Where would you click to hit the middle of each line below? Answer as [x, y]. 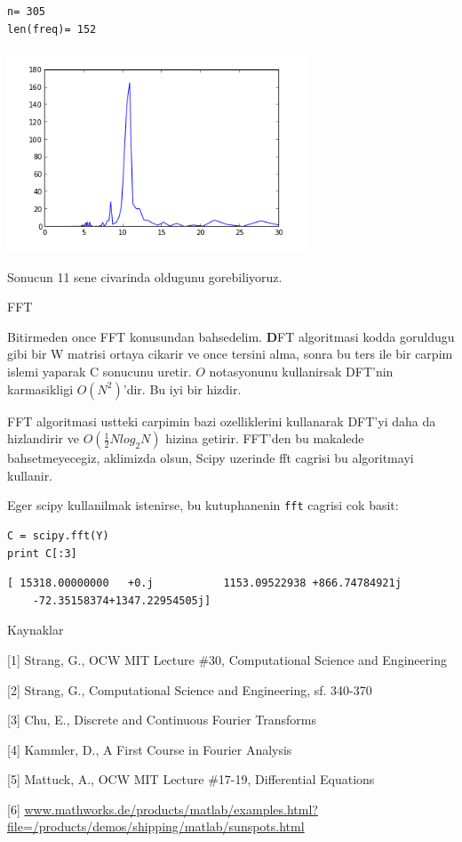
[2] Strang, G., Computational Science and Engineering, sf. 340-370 [190, 689]
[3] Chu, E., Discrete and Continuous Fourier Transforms [162, 720]
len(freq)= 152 [52, 29]
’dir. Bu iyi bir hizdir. [182, 389]
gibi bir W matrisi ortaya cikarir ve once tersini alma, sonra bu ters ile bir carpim [230, 354]
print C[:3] [42, 553]
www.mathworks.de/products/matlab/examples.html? [171, 809]
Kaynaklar [36, 630]
